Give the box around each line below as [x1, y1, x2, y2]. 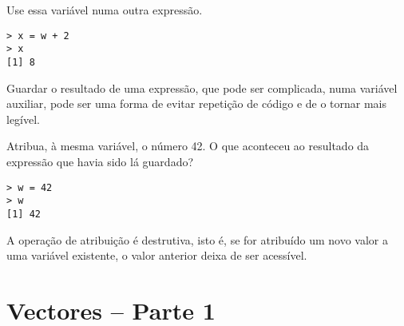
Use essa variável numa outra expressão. [6, 2, 203, 18]
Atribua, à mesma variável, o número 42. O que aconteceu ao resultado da [6, 137, 370, 154]
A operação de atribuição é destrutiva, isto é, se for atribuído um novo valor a [6, 231, 389, 248]
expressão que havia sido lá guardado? [6, 153, 194, 169]
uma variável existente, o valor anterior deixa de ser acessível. [6, 247, 307, 264]
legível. [6, 110, 40, 127]
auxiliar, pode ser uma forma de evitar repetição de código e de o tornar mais [6, 95, 387, 112]
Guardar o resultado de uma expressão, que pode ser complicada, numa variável [6, 79, 398, 96]
